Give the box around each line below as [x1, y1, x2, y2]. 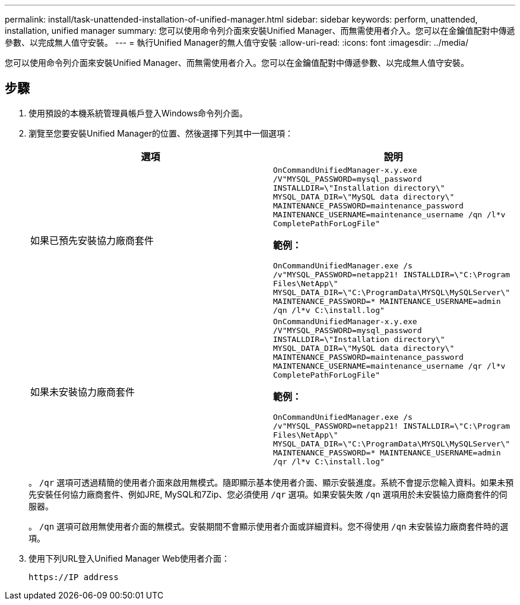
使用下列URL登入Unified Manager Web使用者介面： [28, 553, 230, 563]
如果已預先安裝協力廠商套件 [30, 235, 154, 247]
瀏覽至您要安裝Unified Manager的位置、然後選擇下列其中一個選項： [28, 128, 293, 138]
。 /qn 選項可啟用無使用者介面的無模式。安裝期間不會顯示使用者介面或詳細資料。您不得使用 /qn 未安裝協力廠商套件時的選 [28, 521, 509, 531]
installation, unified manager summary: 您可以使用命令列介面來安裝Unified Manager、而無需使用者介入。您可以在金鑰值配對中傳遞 [5, 26, 515, 36]
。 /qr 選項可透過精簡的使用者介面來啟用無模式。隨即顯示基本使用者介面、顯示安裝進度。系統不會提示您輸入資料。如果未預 [28, 477, 514, 487]
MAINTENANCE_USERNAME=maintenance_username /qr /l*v [273, 361, 506, 370]
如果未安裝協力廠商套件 [30, 386, 135, 398]
